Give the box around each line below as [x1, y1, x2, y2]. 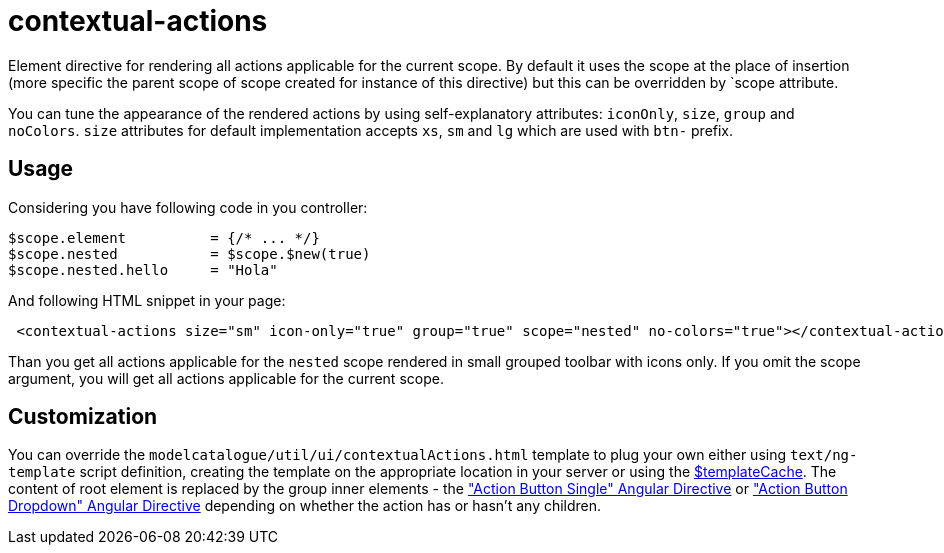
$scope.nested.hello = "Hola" [8, 261, 278, 278]
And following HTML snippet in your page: [8, 291, 286, 309]
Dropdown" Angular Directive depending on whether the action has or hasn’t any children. [8, 497, 602, 515]
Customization [8, 404, 158, 430]
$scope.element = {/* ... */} [8, 229, 320, 246]
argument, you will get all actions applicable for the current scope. [8, 369, 444, 387]
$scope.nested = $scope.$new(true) [8, 245, 371, 262]
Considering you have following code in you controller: [8, 198, 368, 216]
